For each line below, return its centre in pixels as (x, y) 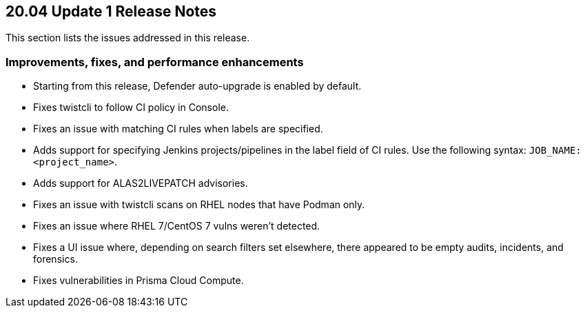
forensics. (55, 259)
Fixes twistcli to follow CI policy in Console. (131, 108)
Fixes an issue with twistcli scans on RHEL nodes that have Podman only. (199, 205)
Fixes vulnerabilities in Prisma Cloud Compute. (138, 281)
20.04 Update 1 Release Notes (111, 11)
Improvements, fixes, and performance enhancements (155, 62)
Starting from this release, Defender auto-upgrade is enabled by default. (197, 86)
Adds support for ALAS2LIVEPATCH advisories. (141, 183)
